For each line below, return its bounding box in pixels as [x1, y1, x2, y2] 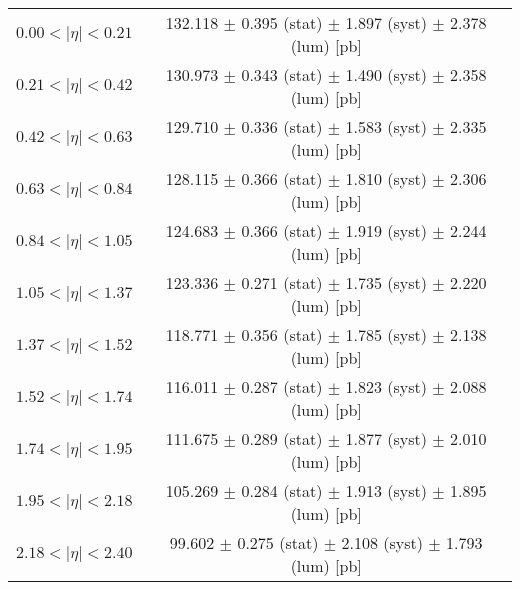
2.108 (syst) [341, 531, 423, 554]
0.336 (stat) [241, 115, 323, 138]
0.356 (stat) [241, 323, 323, 346]
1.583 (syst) [345, 115, 427, 138]
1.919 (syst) [345, 219, 427, 242]
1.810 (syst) [345, 167, 427, 190]
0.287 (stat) [241, 375, 323, 398]
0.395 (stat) [241, 11, 323, 34]
